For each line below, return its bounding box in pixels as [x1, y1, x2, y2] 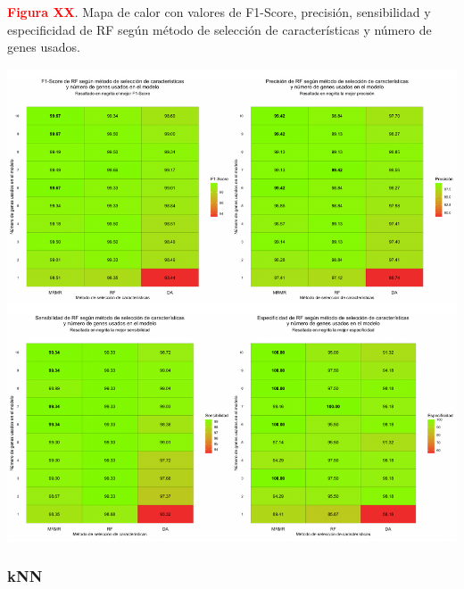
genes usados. [7, 37, 80, 56]
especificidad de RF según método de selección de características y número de [7, 20, 432, 38]
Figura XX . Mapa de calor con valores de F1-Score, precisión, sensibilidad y [7, 3, 431, 21]
